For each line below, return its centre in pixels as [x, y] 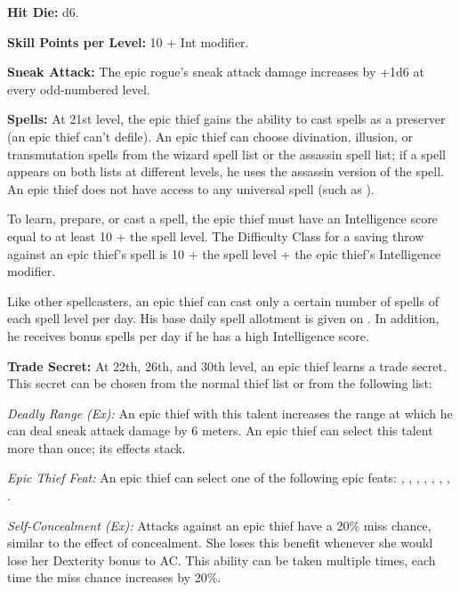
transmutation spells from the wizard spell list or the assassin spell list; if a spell [227, 154]
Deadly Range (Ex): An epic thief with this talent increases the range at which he [230, 413]
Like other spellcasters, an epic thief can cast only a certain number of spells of [223, 300]
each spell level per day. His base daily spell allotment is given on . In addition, [223, 318]
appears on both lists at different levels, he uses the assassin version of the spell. [226, 171]
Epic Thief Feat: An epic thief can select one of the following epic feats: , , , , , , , [229, 478]
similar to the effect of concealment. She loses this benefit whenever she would [220, 543]
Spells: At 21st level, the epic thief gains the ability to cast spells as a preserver [226, 119]
